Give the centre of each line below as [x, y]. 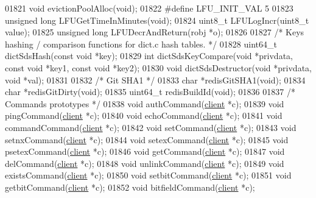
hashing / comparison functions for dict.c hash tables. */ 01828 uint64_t [141, 44]
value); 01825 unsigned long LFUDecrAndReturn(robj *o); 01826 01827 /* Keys [155, 32]
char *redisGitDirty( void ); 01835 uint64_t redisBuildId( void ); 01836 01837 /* [150, 92]
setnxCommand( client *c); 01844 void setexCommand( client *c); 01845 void [147, 139]
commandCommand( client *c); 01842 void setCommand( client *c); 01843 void [151, 127]
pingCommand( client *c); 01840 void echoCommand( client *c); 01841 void [144, 115]
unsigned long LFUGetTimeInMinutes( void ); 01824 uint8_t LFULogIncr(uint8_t [157, 20]
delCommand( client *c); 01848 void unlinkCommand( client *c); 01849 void [145, 163]
